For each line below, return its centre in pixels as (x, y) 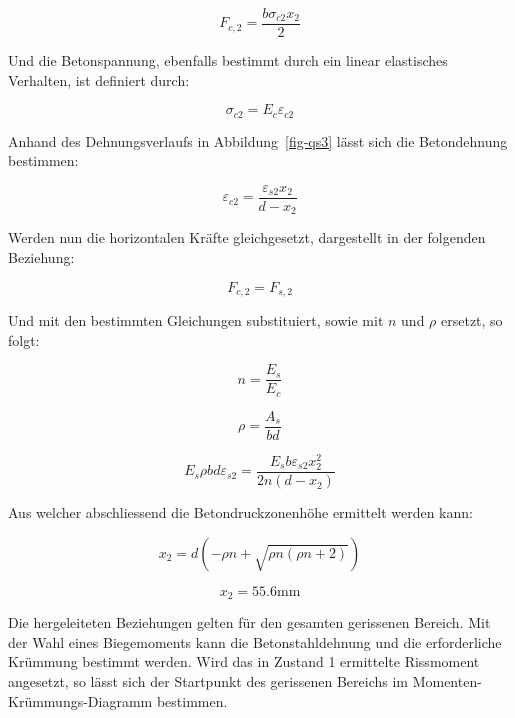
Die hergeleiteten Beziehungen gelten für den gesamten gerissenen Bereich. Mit (249, 622)
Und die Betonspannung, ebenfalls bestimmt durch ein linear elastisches (228, 60)
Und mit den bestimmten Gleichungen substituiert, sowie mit (196, 320)
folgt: (24, 339)
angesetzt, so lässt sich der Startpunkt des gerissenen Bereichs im (208, 680)
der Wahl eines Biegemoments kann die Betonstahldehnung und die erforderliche (255, 641)
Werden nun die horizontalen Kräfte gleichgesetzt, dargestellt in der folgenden (247, 237)
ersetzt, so (472, 320)
